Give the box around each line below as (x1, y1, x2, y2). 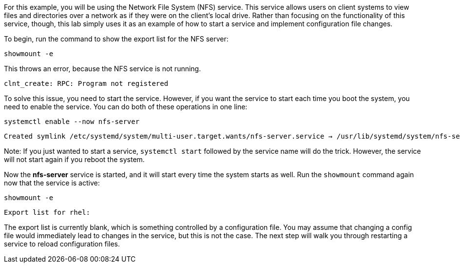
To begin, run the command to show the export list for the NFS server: (4, 35, 229, 43)
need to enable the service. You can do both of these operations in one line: (4, 103, 248, 111)
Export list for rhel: (4, 208, 91, 216)
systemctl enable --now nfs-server (4, 118, 140, 125)
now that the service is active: (4, 179, 100, 187)
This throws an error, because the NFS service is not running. (4, 64, 201, 73)
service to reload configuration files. (4, 240, 120, 248)
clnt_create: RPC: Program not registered (4, 80, 169, 87)
